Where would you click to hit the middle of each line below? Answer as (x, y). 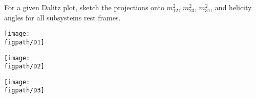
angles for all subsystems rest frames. (62, 17)
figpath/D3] (24, 91)
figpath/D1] (24, 42)
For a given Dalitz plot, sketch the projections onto (84, 7)
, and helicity (231, 7)
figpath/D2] (24, 67)
